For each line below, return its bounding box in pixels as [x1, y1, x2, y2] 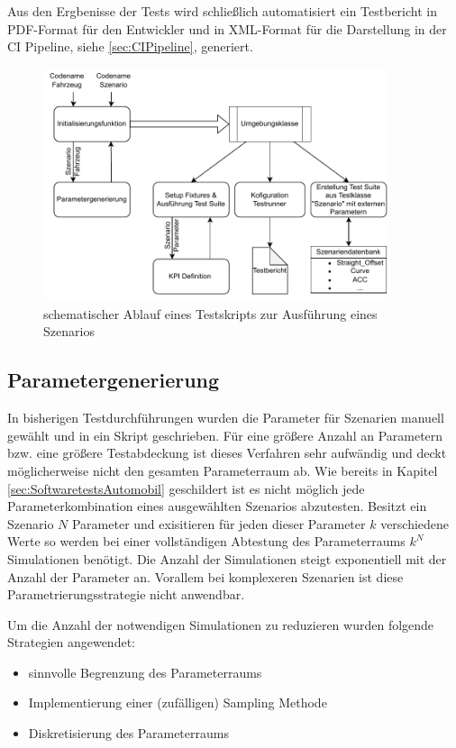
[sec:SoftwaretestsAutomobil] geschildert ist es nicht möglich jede [7, 479, 365, 497]
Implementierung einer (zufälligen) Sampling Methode [28, 693, 327, 712]
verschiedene [380, 514, 450, 533]
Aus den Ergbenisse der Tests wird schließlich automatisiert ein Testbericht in [7, 2, 437, 20]
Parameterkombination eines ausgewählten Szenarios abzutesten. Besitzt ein [7, 497, 427, 515]
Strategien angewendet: [7, 633, 135, 652]
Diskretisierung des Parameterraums [28, 724, 229, 743]
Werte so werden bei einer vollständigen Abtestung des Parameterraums [7, 532, 406, 551]
